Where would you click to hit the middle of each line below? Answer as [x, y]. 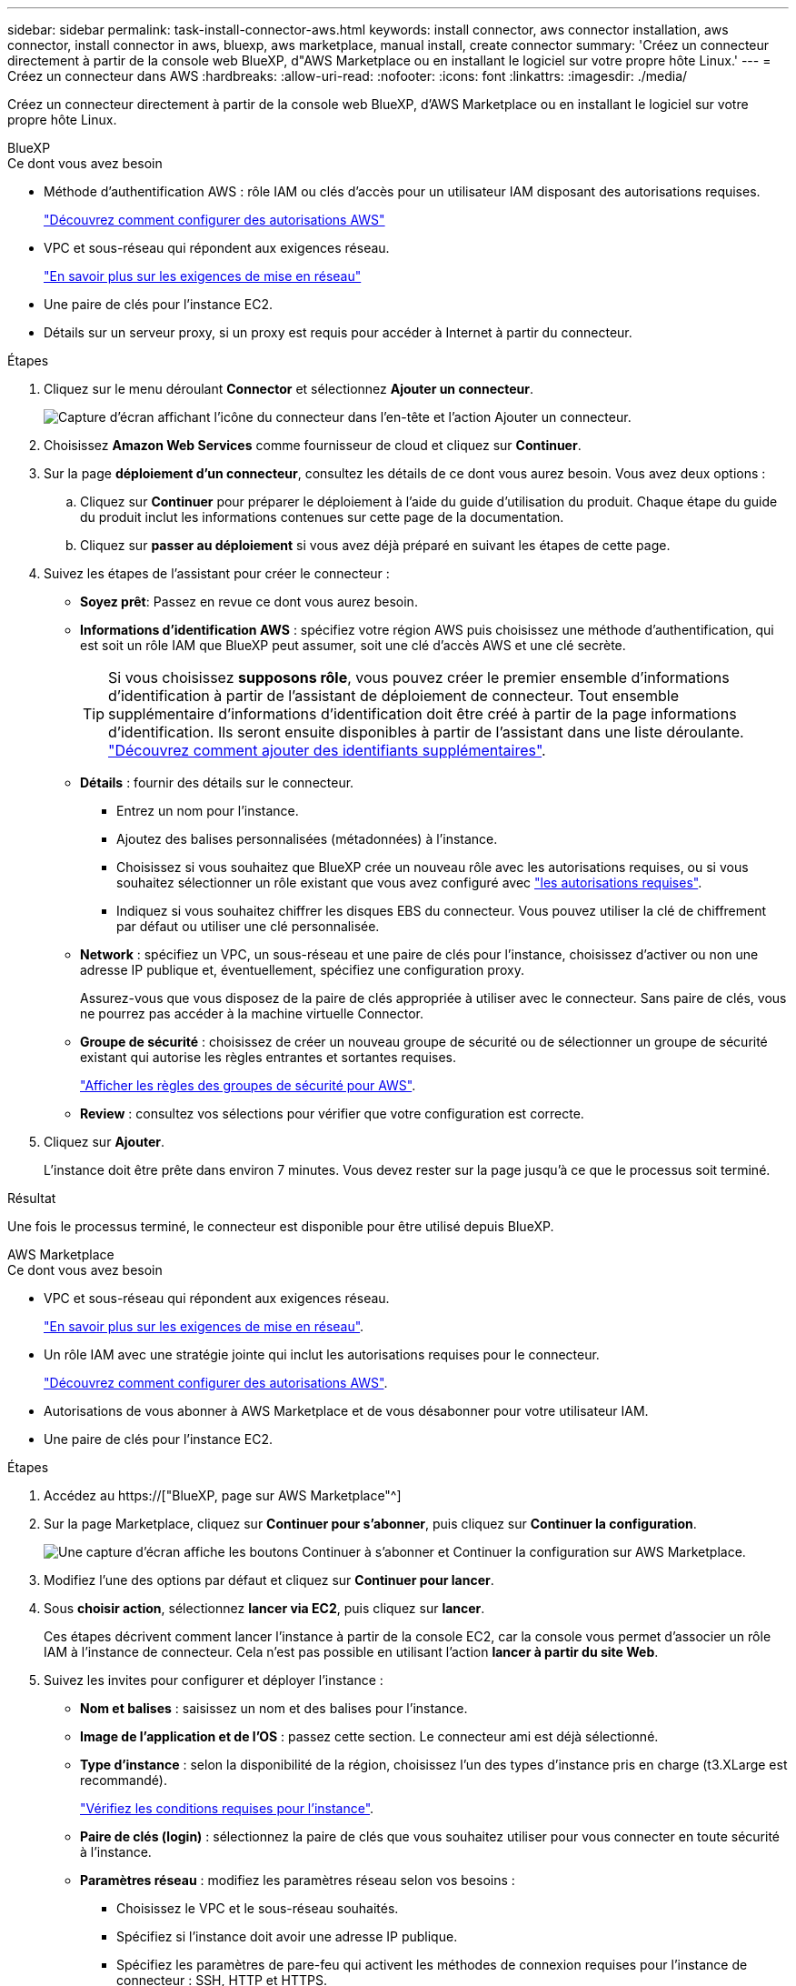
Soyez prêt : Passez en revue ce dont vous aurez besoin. [249, 602]
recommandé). [124, 1780]
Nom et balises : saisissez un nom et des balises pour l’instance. [274, 1708]
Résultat [32, 1198]
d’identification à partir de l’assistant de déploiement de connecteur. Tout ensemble [393, 696]
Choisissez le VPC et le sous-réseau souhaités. [258, 1908]
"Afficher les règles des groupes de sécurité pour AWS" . [248, 1085]
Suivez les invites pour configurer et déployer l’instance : [214, 1680]
